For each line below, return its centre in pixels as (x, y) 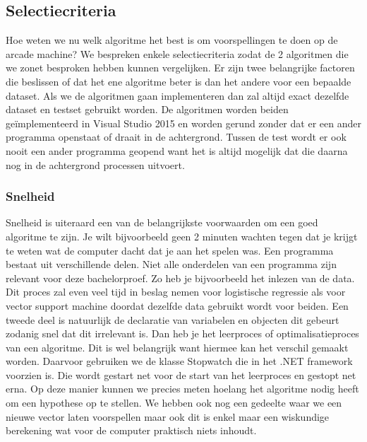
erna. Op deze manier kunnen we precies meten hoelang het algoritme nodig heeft (182, 389)
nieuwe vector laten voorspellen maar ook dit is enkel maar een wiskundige (168, 416)
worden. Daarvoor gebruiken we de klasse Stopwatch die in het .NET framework (179, 361)
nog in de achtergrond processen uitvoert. (95, 164)
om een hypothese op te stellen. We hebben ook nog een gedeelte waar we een (174, 403)
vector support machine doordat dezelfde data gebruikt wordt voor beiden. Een (177, 305)
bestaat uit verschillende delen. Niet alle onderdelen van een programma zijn (171, 264)
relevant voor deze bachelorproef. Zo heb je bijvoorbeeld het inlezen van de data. (180, 278)
